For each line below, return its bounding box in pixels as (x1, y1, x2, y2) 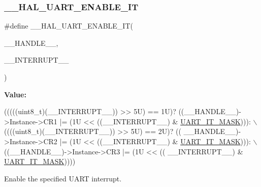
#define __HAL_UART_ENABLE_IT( (4, 20, 133, 31)
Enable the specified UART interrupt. (4, 173, 122, 183)
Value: (4, 89, 26, 99)
